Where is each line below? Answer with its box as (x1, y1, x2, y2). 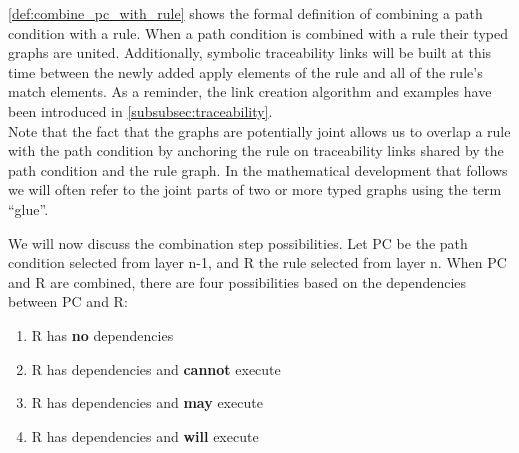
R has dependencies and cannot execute (31, 358, 281, 379)
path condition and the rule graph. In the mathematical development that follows (8, 159, 508, 180)
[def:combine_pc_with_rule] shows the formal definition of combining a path (8, 3, 483, 23)
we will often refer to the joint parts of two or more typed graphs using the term (8, 179, 502, 200)
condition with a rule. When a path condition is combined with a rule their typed (8, 22, 508, 43)
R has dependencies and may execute (31, 392, 263, 413)
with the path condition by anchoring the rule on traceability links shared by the (8, 140, 504, 161)
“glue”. (8, 198, 49, 219)
